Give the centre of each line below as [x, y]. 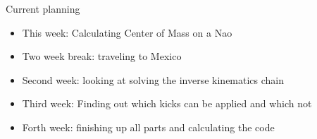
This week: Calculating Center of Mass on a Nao [127, 32]
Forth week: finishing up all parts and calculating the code [148, 127]
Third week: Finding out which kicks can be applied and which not [167, 103]
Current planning [43, 8]
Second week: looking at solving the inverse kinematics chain [153, 79]
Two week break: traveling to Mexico [102, 56]
